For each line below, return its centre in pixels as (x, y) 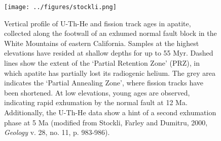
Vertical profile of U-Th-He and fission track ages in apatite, (98, 23)
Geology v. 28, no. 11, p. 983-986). (57, 132)
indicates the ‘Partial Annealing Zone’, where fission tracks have (104, 83)
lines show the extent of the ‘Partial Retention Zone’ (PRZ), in (102, 63)
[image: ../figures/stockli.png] (60, 7)
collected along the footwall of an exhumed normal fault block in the (110, 33)
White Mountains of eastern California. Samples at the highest (102, 43)
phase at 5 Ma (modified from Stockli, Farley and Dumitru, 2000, (106, 122)
